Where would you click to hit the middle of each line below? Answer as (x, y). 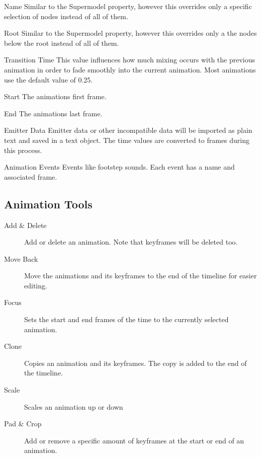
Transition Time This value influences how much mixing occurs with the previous (130, 60)
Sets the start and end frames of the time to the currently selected (126, 319)
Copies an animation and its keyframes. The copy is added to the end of (136, 363)
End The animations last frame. (53, 113)
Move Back (21, 258)
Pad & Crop (23, 424)
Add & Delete (25, 225)
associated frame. (31, 176)
